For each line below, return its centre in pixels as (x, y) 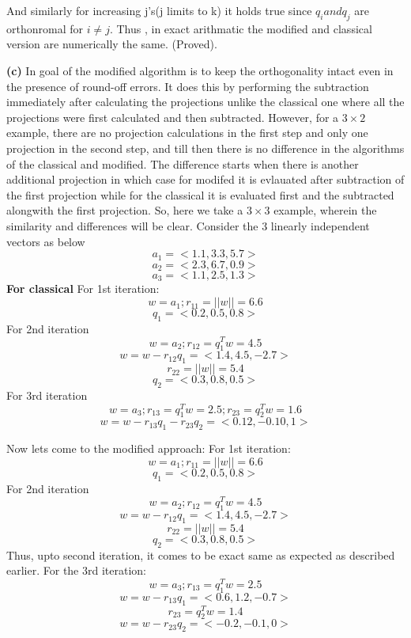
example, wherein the (325, 210)
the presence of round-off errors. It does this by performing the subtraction (188, 86)
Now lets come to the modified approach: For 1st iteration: (149, 448)
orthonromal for (45, 28)
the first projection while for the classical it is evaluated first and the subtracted (200, 194)
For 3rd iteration (47, 395)
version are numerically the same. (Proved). (112, 44)
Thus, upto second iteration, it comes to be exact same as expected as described (201, 554)
